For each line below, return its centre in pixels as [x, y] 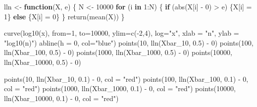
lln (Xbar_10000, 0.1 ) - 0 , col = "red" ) [61, 98]
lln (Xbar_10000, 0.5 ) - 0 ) [43, 62]
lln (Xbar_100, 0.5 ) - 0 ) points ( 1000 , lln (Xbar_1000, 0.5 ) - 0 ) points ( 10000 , [118, 52]
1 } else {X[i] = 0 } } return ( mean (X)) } [64, 16]
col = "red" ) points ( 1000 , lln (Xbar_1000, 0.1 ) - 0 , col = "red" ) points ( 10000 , [120, 88]
